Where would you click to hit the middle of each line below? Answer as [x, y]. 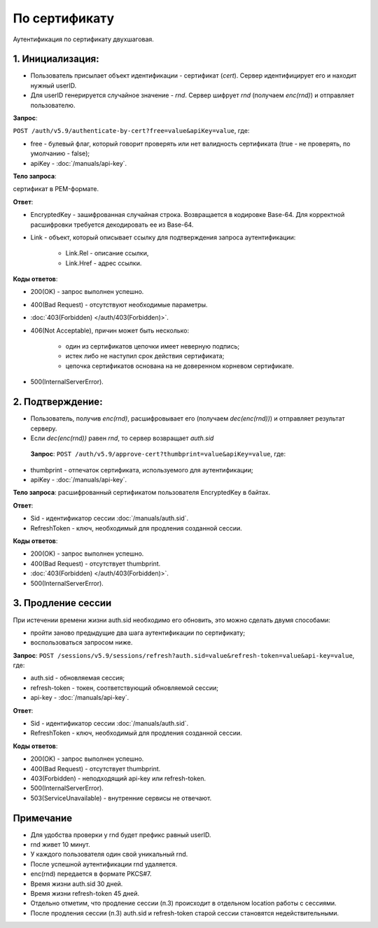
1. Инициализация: [56, 59]
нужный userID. [54, 85]
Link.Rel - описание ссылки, [107, 253]
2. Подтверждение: [58, 402]
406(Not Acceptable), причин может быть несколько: [110, 330]
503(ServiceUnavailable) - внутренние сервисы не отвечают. [121, 798]
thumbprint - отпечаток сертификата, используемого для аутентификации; [142, 470]
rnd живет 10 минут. [60, 845]
